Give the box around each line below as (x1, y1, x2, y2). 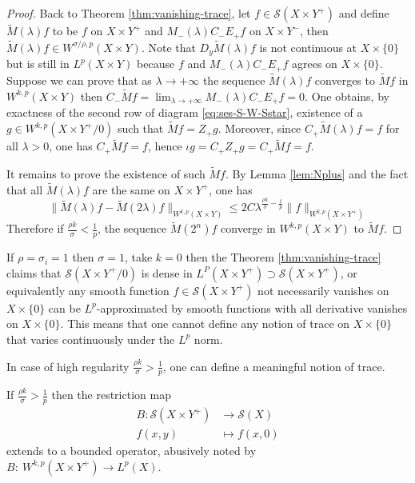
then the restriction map (51, 386, 171, 403)
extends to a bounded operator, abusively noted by (6, 442, 257, 459)
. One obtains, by (305, 87, 389, 104)
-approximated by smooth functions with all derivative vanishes (96, 299, 408, 316)
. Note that (141, 38, 196, 55)
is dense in (141, 264, 193, 281)
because (137, 55, 175, 72)
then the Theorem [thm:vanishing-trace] (186, 249, 381, 265)
